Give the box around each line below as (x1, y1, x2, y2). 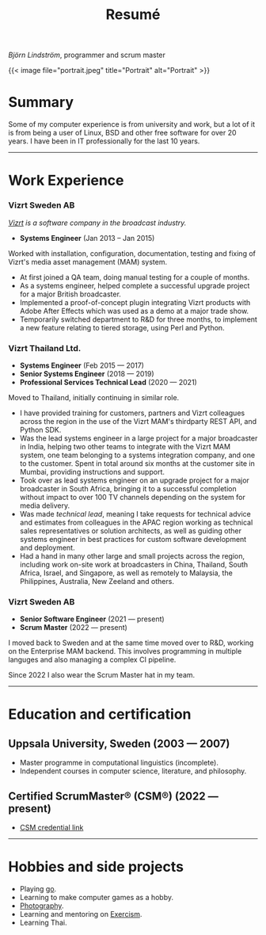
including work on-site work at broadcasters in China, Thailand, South (19, 559, 249, 569)
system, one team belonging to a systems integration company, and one (19, 450, 256, 460)
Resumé (105, 6, 161, 24)
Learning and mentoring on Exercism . (19, 909, 142, 918)
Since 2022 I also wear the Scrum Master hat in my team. (8, 670, 196, 680)
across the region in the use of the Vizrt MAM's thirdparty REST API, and (19, 416, 257, 426)
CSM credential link (19, 822, 84, 833)
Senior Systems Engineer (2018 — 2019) (19, 368, 154, 378)
